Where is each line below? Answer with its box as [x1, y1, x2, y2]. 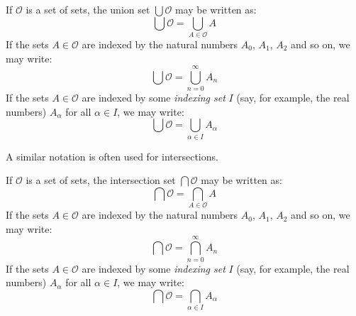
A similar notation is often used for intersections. [6, 148, 218, 163]
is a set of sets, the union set [26, 2, 150, 16]
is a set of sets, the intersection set [26, 173, 176, 187]
